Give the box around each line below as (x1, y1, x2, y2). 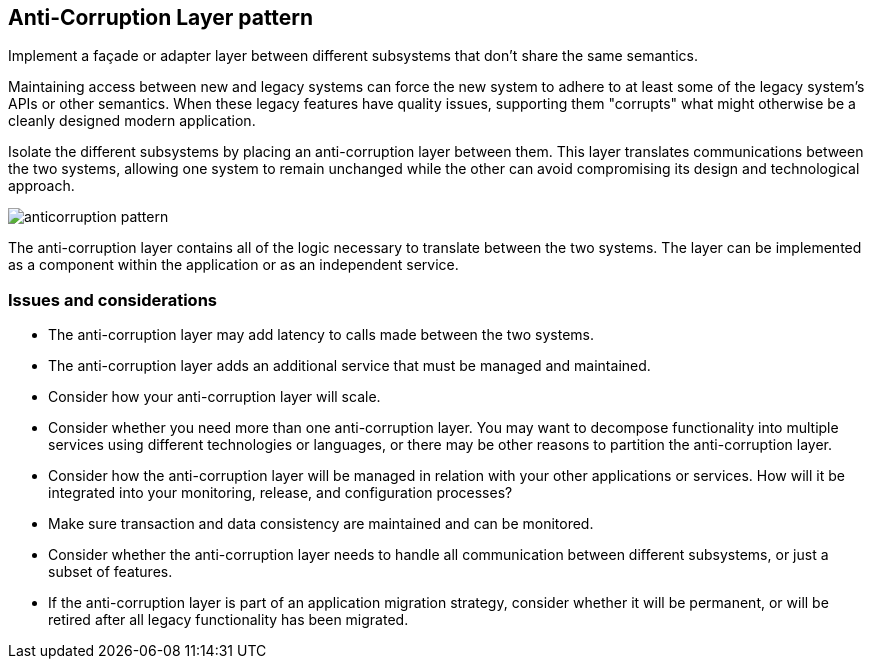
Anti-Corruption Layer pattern (8, 5, 314, 30)
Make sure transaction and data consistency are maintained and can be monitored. (48, 515, 594, 533)
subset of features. (48, 563, 173, 581)
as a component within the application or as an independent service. (8, 256, 459, 274)
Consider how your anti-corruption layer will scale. (48, 388, 381, 406)
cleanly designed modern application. (8, 112, 256, 130)
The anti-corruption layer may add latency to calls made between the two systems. (48, 326, 595, 344)
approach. (8, 177, 75, 195)
